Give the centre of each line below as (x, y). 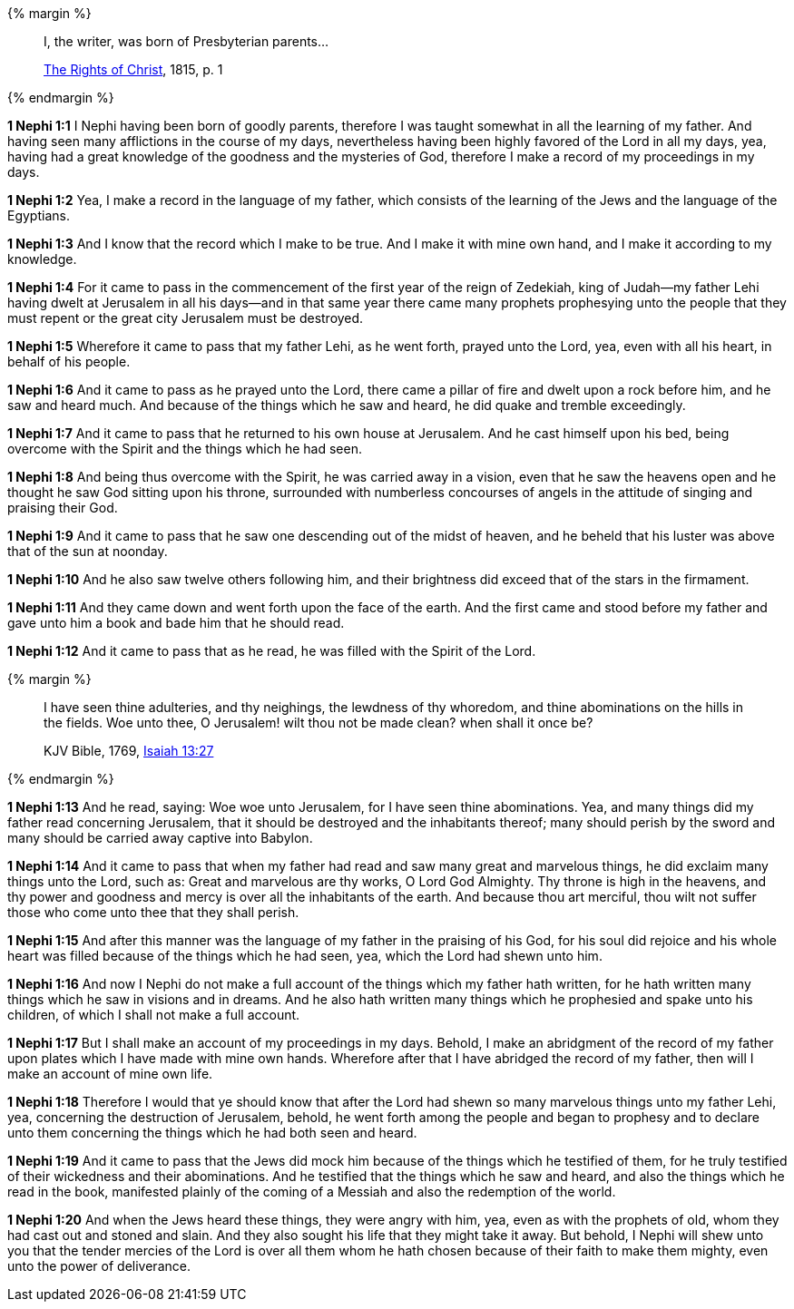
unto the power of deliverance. (99, 1266)
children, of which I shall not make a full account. (154, 1015)
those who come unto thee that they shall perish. (153, 912)
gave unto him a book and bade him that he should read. (176, 623)
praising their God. (63, 508)
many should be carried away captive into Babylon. (160, 838)
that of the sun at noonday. (88, 551)
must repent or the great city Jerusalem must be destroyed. (186, 318)
